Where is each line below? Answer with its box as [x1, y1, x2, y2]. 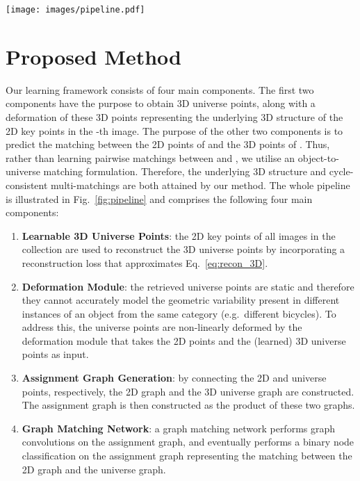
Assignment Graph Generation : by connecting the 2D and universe [22, 370, 327, 385]
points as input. [22, 347, 89, 361]
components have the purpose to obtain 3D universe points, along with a [6, 96, 316, 111]
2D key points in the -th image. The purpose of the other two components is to [6, 123, 343, 138]
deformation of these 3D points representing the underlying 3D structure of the [6, 109, 343, 124]
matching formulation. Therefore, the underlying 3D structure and [43, 164, 327, 179]
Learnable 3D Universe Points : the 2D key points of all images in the [22, 228, 336, 243]
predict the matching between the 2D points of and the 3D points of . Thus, [6, 137, 330, 152]
